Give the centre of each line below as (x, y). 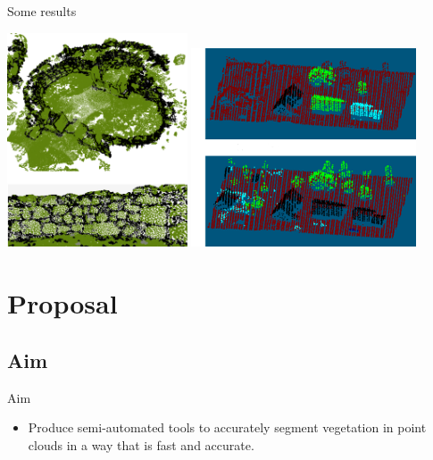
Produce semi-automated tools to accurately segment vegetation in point (227, 427)
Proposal (62, 303)
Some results (42, 11)
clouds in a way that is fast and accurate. (141, 444)
